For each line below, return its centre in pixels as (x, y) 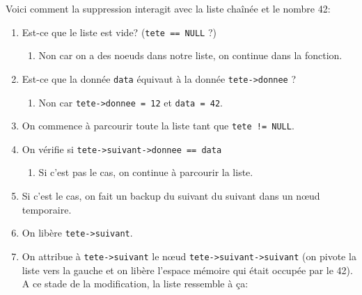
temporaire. (47, 209)
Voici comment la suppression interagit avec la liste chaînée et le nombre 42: (168, 8)
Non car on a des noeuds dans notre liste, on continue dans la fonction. (190, 55)
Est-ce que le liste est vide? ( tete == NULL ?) (119, 32)
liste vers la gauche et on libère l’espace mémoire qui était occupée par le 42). (187, 270)
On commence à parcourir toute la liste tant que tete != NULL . (158, 126)
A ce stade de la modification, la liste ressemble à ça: (135, 284)
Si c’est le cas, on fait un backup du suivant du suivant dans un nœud (171, 196)
